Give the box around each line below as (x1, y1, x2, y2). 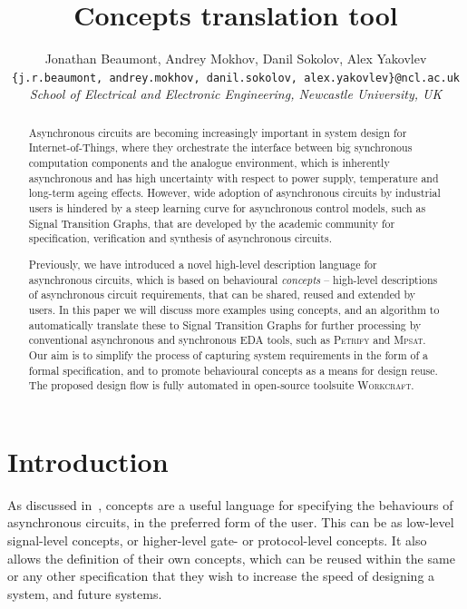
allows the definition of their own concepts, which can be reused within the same (7, 548, 455, 567)
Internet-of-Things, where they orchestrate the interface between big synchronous (28, 140, 413, 155)
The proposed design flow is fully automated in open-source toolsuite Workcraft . (28, 378, 414, 393)
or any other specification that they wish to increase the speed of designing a (7, 566, 435, 585)
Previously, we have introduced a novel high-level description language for (28, 256, 377, 271)
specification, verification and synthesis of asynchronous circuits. (28, 231, 332, 246)
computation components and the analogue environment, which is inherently (28, 155, 390, 171)
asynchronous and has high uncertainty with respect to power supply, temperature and (28, 170, 439, 185)
